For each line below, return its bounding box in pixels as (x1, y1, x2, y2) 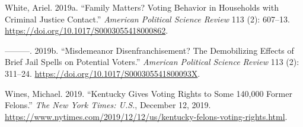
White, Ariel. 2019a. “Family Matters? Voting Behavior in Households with (5, 1, 279, 13)
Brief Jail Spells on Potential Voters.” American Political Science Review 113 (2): (5, 56, 299, 68)
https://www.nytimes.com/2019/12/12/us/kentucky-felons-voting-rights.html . (5, 110, 288, 122)
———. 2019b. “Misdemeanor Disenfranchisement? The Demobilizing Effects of (5, 44, 294, 56)
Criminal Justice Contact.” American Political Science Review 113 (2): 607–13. (5, 12, 290, 25)
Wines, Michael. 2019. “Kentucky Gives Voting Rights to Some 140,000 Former (5, 87, 292, 99)
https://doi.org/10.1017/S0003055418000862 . (5, 24, 168, 37)
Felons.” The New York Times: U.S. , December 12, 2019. (5, 99, 211, 111)
